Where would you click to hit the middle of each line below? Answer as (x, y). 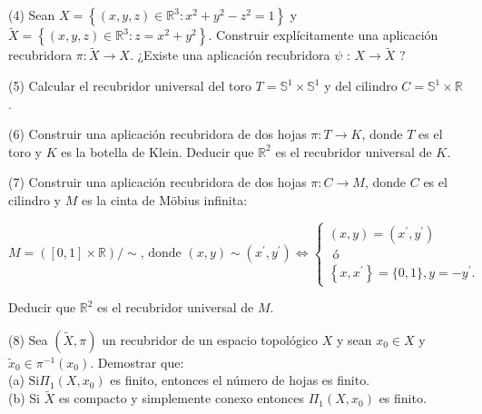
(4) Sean (32, 15)
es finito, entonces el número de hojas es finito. (240, 380)
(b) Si (25, 398)
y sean (354, 339)
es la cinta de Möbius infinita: (164, 200)
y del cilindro (361, 86)
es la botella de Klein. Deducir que (157, 151)
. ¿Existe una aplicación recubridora (230, 55)
